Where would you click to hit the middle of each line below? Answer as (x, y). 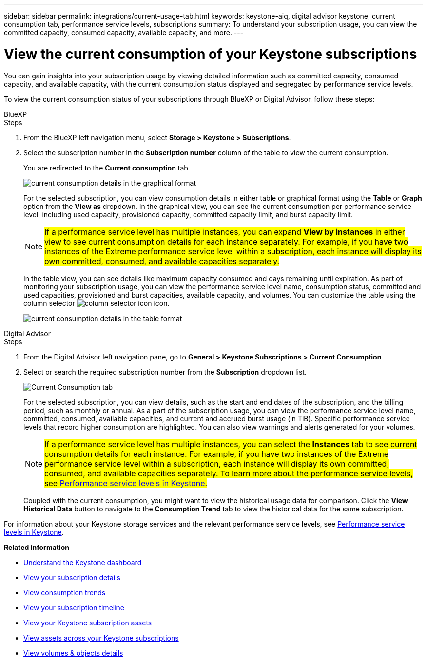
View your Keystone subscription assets (88, 623)
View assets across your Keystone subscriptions (101, 638)
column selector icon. (97, 303)
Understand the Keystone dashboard (83, 562)
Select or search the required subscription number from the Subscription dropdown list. (165, 372)
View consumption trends (65, 592)
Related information (37, 547)
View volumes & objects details (73, 653)
